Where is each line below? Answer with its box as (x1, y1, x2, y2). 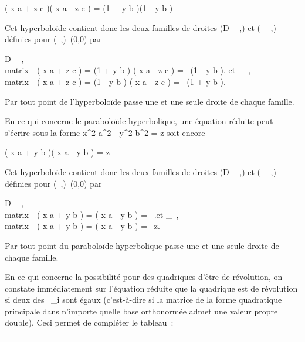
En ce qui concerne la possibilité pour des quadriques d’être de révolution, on (5, 271, 283, 283)
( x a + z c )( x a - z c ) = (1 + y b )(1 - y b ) (5, 2, 173, 13)
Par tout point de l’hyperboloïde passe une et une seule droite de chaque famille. (5, 95, 294, 107)
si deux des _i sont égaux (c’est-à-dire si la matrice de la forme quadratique (5, 293, 282, 306)
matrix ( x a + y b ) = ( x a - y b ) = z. (5, 220, 160, 232)
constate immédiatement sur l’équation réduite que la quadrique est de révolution (5, 282, 298, 294)
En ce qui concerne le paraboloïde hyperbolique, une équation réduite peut (5, 115, 273, 127)
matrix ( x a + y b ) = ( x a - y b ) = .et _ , (5, 208, 179, 220)
